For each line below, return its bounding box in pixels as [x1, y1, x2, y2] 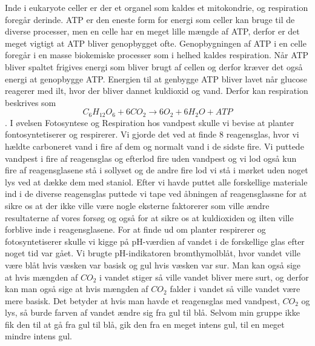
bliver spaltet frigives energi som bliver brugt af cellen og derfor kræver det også [5, 60, 303, 73]
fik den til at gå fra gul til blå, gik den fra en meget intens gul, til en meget [5, 318, 285, 330]
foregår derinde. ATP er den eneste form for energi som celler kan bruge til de [5, 13, 295, 25]
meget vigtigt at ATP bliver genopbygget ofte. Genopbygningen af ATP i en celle [5, 36, 307, 49]
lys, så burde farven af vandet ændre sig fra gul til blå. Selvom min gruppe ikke [5, 306, 300, 319]
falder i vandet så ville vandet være [170, 282, 300, 295]
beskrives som [5, 96, 56, 108]
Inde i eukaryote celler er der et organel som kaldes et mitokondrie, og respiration [5, 1, 308, 13]
